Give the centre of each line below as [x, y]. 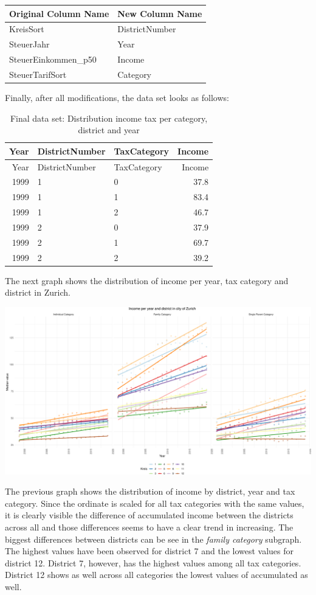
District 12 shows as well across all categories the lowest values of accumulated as [156, 575]
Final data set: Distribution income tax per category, [109, 118]
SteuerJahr [29, 44]
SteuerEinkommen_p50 [53, 59]
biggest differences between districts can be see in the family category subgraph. [153, 539]
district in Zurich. [38, 292]
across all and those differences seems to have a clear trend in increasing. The [149, 527]
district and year [109, 130]
